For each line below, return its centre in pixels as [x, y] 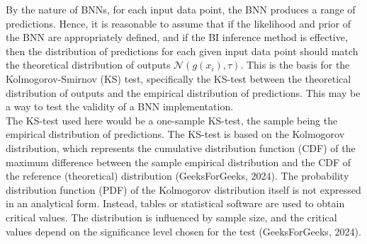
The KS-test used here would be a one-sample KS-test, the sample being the [172, 120]
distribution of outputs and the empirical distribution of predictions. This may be [183, 92]
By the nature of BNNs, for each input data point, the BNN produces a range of [181, 9]
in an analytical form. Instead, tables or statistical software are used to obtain [175, 203]
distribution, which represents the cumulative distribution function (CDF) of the [181, 147]
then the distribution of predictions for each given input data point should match [182, 51]
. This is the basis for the [295, 65]
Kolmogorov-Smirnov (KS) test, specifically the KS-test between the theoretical [179, 78]
